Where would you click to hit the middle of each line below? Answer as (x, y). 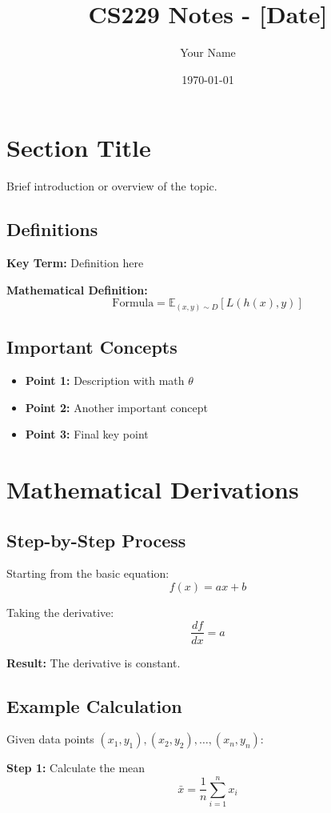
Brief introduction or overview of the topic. (112, 186)
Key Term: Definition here (75, 263)
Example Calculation (94, 705)
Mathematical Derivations (153, 489)
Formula (133, 304)
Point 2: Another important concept (116, 407)
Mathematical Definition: (77, 289)
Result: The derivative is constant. (94, 662)
